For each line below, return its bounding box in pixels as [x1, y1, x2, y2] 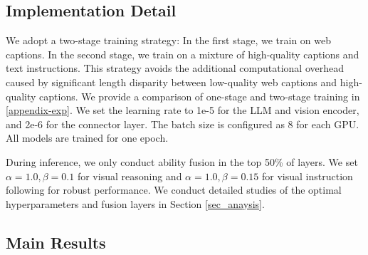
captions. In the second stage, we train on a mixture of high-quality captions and [6, 46, 359, 61]
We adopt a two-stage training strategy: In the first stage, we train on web [6, 33, 331, 48]
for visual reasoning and [77, 168, 182, 183]
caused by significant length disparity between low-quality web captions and [6, 74, 337, 89]
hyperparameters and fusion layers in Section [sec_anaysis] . [6, 196, 265, 211]
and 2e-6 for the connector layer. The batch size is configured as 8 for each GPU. [6, 116, 359, 131]
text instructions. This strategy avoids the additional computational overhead [6, 61, 344, 76]
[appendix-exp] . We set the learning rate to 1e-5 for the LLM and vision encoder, [6, 103, 359, 118]
